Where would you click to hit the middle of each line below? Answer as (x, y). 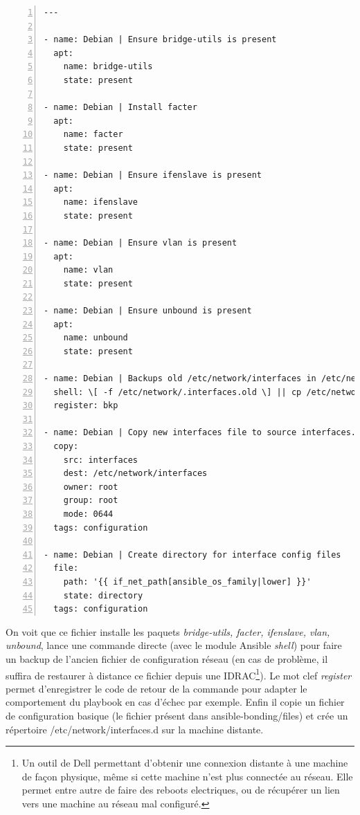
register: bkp (86, 406)
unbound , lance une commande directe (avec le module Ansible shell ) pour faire (174, 645)
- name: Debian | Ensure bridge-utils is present (160, 40)
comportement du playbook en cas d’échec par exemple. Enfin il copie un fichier (175, 702)
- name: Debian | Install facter (120, 108)
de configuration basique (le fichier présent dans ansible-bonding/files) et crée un (177, 715)
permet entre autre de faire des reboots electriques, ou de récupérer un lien (181, 790)
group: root (91, 501)
